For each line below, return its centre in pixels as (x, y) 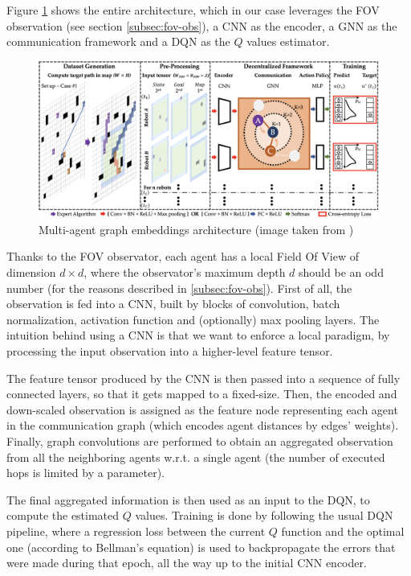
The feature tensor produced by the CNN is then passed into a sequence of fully (203, 378)
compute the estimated (63, 515)
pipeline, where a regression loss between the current (136, 531)
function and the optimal (343, 531)
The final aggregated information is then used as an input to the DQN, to (188, 499)
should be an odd (341, 272)
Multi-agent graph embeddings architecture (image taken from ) (196, 229)
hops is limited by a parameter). (86, 473)
